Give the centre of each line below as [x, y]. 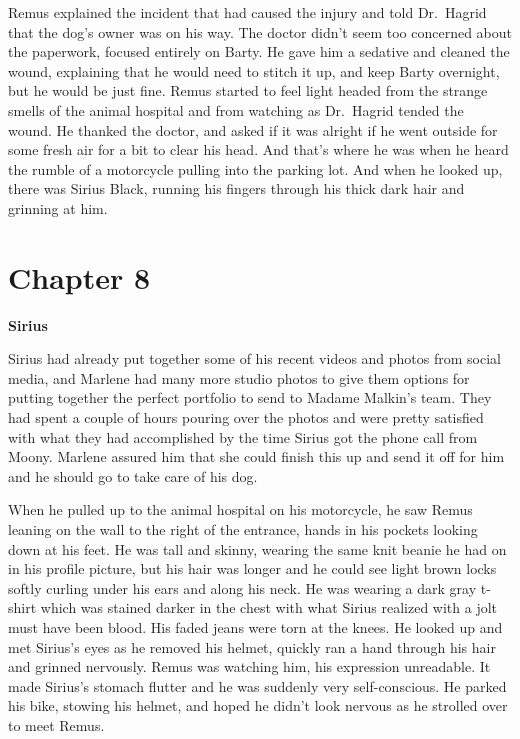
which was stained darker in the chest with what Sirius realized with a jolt [269, 607]
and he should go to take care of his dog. [133, 475]
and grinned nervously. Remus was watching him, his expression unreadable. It [249, 666]
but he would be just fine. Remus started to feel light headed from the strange [248, 90]
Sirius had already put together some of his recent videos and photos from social [254, 358]
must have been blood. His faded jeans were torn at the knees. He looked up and [255, 626]
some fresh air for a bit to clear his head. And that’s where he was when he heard [258, 149]
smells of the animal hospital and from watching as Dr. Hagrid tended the [236, 109]
